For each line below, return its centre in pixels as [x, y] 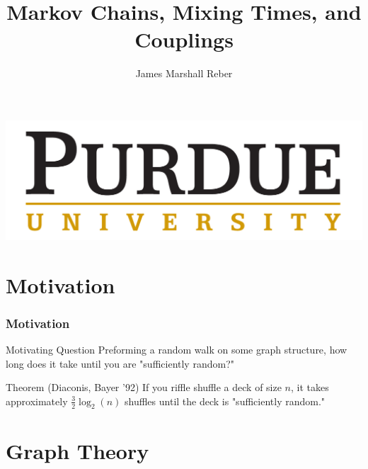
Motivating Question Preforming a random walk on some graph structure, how [177, 349]
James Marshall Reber [184, 73]
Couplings [184, 39]
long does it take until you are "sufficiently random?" [120, 363]
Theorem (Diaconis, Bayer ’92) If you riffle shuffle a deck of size [144, 387]
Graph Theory [77, 450]
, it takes [310, 387]
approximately [37, 401]
